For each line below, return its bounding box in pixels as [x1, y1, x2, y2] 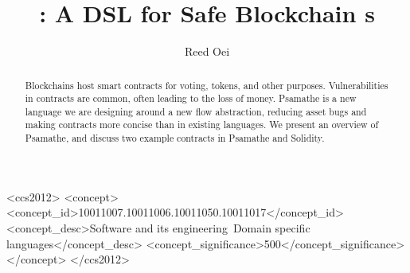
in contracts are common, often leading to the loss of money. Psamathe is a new [25, 92, 357, 105]
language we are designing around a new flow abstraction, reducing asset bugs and [25, 104, 367, 118]
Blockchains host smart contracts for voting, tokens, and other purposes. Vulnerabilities [25, 78, 389, 92]
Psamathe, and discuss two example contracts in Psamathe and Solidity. [25, 131, 325, 145]
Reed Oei [184, 43, 230, 60]
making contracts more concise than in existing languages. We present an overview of [25, 118, 379, 131]
